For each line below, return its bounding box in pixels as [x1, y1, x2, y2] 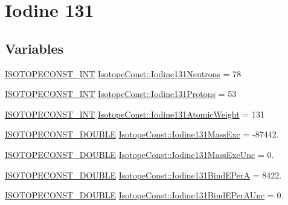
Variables [5, 39, 64, 57]
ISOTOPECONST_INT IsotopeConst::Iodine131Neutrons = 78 [5, 67, 242, 80]
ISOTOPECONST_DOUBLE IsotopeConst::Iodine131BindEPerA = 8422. [5, 168, 282, 181]
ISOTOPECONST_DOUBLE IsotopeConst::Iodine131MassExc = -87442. [5, 128, 279, 140]
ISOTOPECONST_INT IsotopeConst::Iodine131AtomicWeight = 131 [5, 107, 264, 120]
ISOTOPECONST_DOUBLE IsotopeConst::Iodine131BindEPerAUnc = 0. [5, 189, 284, 201]
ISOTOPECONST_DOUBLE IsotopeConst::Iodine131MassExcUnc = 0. [5, 148, 274, 160]
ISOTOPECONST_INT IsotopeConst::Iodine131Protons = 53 [5, 87, 237, 100]
